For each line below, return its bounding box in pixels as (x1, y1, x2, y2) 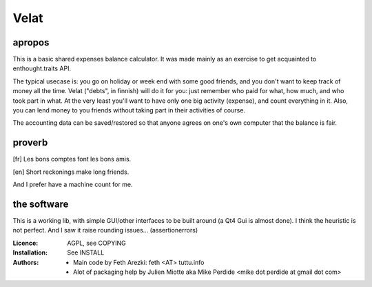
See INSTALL (67, 248, 105, 257)
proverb (12, 137, 48, 148)
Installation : (12, 248, 48, 257)
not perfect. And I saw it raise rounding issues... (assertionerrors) (12, 226, 198, 235)
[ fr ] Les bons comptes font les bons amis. (12, 155, 132, 164)
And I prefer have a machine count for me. (12, 180, 133, 189)
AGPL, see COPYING (67, 239, 127, 247)
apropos (12, 37, 50, 48)
